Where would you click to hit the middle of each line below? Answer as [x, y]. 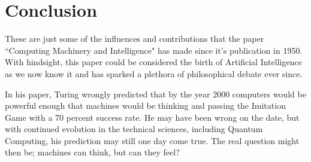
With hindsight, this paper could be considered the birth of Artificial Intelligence [153, 62]
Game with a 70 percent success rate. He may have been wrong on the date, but [152, 117]
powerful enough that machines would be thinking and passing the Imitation [145, 106]
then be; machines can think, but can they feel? [92, 152]
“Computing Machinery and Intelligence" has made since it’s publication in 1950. [154, 50]
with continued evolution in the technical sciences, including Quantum [134, 129]
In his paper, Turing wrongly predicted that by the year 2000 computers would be [155, 94]
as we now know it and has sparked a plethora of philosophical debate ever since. [154, 73]
